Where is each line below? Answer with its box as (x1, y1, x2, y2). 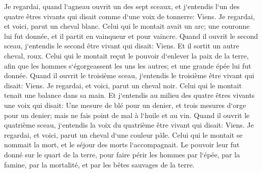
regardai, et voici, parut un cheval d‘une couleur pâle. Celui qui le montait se (4, 129, 243, 140)
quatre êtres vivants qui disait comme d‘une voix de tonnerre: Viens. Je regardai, (4, 11, 255, 21)
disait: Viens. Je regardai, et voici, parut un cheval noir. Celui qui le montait (4, 80, 242, 90)
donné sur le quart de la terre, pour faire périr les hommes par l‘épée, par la (4, 149, 240, 159)
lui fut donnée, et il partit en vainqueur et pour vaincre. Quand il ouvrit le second (4, 30, 258, 41)
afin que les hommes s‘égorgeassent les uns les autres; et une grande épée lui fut (4, 60, 251, 71)
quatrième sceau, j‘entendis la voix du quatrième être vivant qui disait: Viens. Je (4, 120, 254, 130)
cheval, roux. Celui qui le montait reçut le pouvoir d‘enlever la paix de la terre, (4, 50, 249, 61)
